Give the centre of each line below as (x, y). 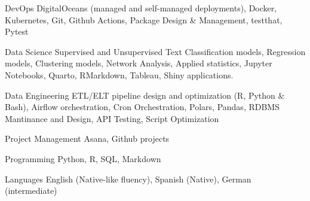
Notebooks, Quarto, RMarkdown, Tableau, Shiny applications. (119, 74)
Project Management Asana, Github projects (87, 138)
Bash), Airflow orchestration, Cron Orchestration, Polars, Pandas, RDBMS (142, 107)
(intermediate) (31, 191)
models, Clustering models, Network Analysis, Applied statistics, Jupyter (139, 63)
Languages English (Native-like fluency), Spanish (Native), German (128, 179)
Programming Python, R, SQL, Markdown (83, 158)
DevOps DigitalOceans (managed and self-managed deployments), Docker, (141, 8)
